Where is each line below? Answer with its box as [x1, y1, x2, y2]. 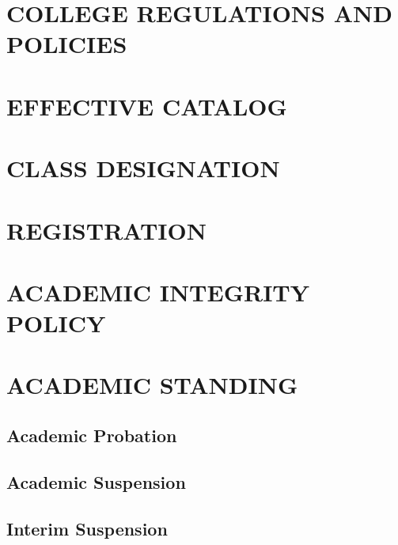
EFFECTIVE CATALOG [6, 89, 287, 122]
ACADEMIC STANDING [6, 369, 298, 401]
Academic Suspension [6, 469, 186, 494]
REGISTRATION [6, 214, 207, 246]
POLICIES [6, 28, 127, 60]
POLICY [6, 307, 106, 339]
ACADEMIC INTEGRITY [6, 275, 310, 308]
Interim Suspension [6, 516, 168, 540]
